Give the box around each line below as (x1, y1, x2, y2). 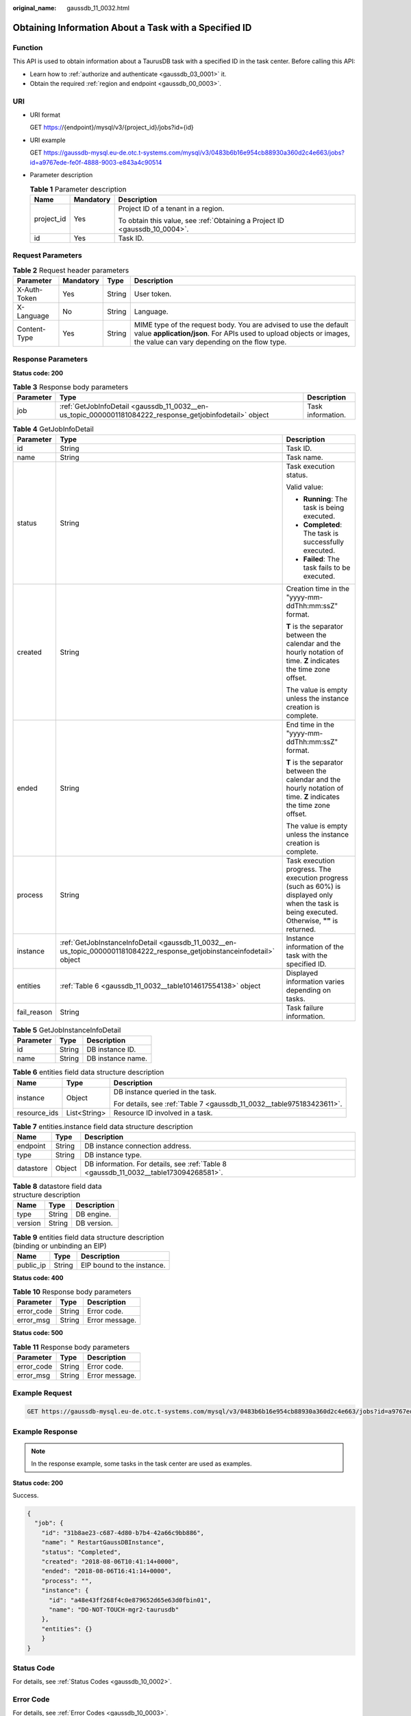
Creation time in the (286, 583, 349, 593)
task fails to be (303, 563, 351, 572)
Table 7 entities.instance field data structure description (12, 1122, 193, 1131)
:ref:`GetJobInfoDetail (59, 402, 129, 411)
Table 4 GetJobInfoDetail (12, 424, 94, 434)
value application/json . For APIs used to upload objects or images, (134, 328, 351, 338)
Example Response (12, 1426, 78, 1436)
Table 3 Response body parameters (12, 382, 129, 392)
